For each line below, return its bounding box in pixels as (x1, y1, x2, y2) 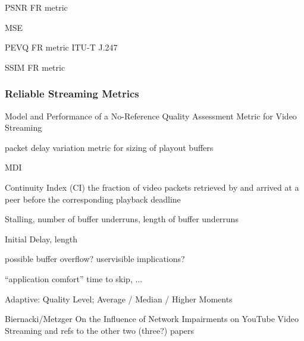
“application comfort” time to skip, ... (5, 272, 143, 285)
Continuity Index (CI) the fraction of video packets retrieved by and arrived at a (5, 181, 299, 193)
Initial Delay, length (5, 232, 77, 245)
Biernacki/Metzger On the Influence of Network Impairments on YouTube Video (5, 312, 299, 325)
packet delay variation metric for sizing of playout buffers (5, 141, 214, 153)
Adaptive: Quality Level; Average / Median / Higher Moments (5, 292, 233, 305)
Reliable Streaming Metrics (5, 86, 139, 101)
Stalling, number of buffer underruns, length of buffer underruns (5, 213, 239, 225)
